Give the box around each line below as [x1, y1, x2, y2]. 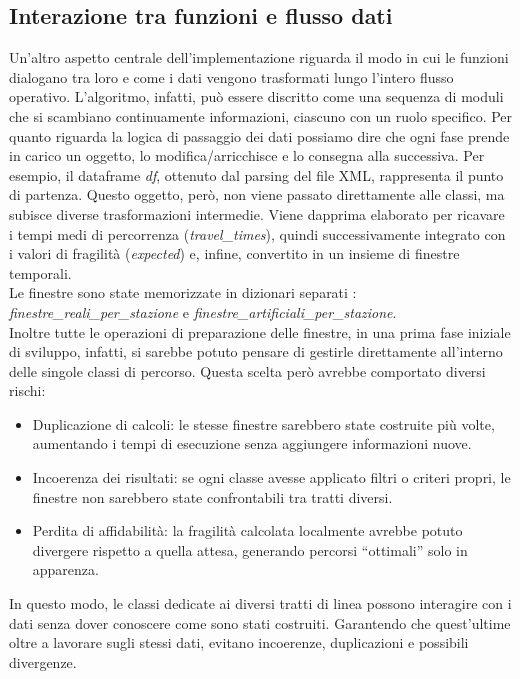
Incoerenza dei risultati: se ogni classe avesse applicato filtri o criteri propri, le [32, 467, 511, 488]
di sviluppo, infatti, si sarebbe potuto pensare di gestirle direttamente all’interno [9, 341, 503, 362]
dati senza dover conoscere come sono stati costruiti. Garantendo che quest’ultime [9, 612, 511, 633]
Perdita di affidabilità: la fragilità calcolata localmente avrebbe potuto [32, 520, 463, 541]
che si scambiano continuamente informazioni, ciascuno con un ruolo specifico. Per [9, 105, 513, 126]
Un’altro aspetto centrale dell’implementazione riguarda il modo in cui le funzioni [9, 47, 509, 68]
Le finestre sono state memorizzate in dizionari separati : [9, 282, 357, 303]
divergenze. [9, 651, 77, 672]
